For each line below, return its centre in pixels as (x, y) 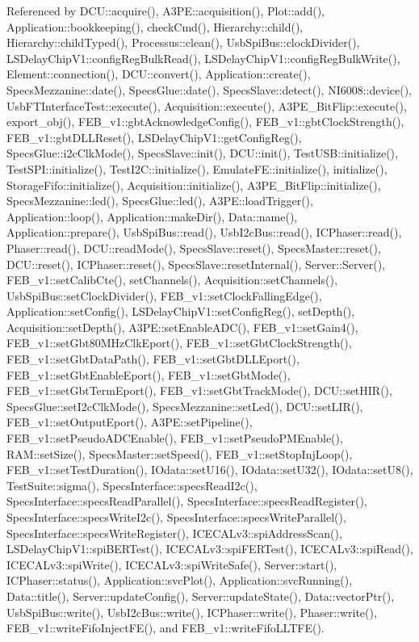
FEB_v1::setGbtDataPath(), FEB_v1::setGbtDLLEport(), (153, 359)
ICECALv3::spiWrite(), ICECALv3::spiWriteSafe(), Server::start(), (172, 564)
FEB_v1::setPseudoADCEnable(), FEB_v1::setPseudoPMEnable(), (175, 438)
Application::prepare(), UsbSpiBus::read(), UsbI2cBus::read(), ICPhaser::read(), (204, 232)
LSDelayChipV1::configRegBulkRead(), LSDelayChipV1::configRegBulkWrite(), (203, 58)
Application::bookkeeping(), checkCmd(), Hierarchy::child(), (155, 26)
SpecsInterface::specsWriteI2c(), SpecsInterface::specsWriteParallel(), (176, 517)
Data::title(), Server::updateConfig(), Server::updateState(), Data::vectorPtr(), (201, 596)
